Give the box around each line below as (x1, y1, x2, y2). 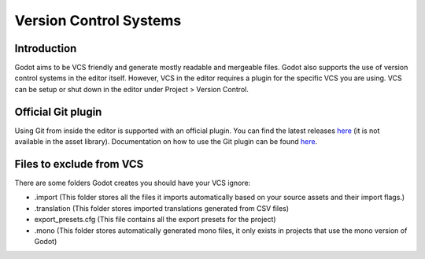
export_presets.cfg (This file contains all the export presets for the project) (34, 215, 276, 224)
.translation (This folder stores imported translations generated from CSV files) (34, 203, 290, 213)
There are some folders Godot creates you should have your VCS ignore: (14, 178, 251, 188)
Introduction (14, 42, 77, 55)
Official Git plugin (14, 105, 102, 118)
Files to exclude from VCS (14, 157, 144, 171)
